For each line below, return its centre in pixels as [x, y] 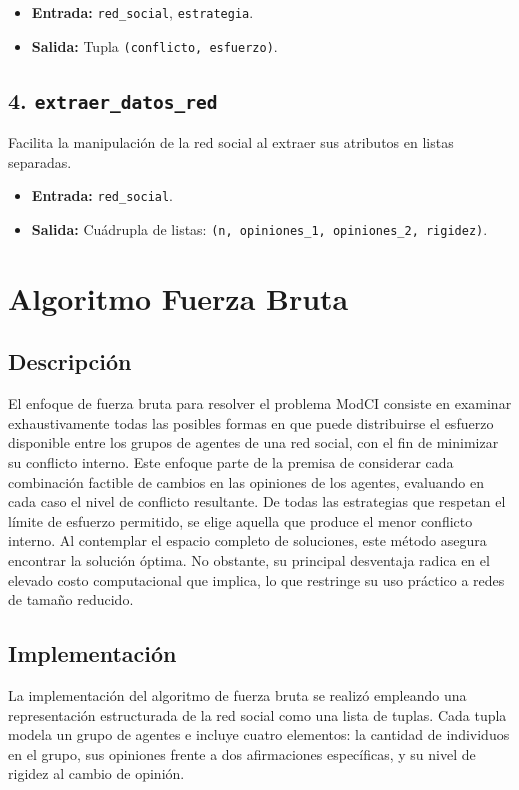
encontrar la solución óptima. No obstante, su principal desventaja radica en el [249, 559]
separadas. [40, 161]
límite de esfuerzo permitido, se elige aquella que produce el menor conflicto [240, 520]
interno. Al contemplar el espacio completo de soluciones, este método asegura [247, 540]
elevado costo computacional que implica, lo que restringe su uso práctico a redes [256, 579]
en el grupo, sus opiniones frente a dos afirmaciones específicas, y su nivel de [242, 753]
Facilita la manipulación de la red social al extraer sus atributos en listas [231, 142]
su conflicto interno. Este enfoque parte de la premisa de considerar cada [231, 461]
